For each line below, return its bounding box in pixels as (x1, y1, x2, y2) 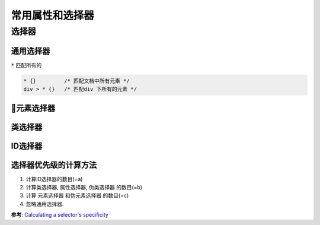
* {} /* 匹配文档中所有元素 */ (23, 77, 130, 84)
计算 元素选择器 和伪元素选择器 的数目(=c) (25, 192, 129, 199)
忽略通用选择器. (25, 200, 65, 207)
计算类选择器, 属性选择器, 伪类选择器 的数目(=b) (25, 184, 142, 191)
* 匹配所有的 (11, 61, 42, 68)
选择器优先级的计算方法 (11, 160, 97, 170)
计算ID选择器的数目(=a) (25, 175, 83, 182)
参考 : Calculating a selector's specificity (11, 211, 109, 218)
